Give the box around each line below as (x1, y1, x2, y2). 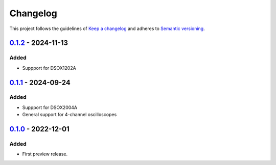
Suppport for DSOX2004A (22, 104, 78, 111)
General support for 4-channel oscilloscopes (22, 112, 117, 118)
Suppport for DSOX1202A (22, 65, 76, 71)
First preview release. (22, 151, 68, 157)
